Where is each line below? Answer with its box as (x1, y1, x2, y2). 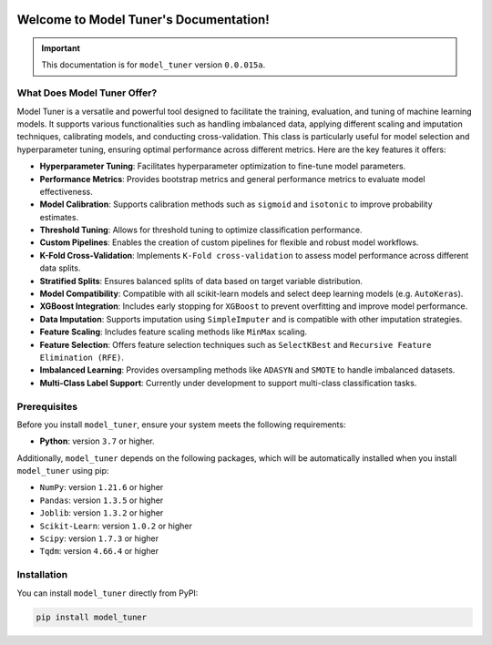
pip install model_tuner (36, 611, 148, 622)
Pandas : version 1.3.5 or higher (39, 495, 164, 506)
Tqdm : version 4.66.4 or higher (39, 546, 159, 557)
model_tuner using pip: (16, 466, 109, 476)
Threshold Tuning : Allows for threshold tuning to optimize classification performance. (39, 224, 364, 236)
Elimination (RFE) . (39, 352, 125, 363)
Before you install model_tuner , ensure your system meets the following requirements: (16, 419, 346, 430)
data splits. (39, 262, 81, 273)
